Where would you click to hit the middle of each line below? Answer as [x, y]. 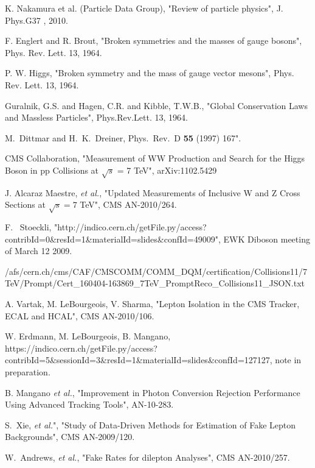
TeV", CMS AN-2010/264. [128, 204]
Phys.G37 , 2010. [36, 20]
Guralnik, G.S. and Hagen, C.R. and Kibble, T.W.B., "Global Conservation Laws [156, 105]
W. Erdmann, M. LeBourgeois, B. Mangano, [88, 336]
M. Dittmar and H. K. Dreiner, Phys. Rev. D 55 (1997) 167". [123, 137]
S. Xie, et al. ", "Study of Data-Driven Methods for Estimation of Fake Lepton [151, 424]
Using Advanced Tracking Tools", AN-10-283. [89, 404]
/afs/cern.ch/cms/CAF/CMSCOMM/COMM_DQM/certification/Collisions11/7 [156, 271]
